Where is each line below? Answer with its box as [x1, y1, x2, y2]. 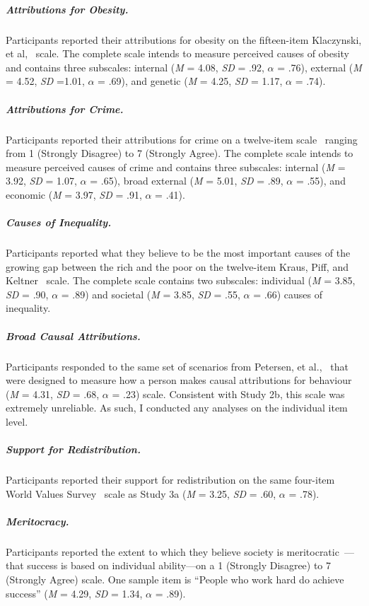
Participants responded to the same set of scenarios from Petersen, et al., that [6, 359, 348, 373]
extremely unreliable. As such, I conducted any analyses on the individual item [6, 400, 348, 415]
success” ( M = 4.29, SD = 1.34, [6, 585, 143, 600]
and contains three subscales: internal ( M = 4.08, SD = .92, [6, 59, 264, 74]
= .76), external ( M [277, 59, 362, 74]
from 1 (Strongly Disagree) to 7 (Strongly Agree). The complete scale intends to [6, 146, 353, 161]
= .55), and [295, 173, 346, 188]
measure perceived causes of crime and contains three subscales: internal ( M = [6, 159, 346, 174]
